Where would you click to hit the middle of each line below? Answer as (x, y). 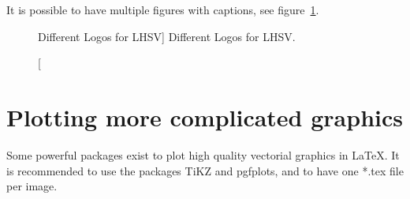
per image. (32, 186)
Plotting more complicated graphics (205, 116)
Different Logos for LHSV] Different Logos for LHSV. (167, 36)
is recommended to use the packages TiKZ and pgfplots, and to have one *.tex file (205, 170)
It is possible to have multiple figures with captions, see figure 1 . (163, 9)
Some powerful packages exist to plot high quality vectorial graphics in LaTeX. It (203, 154)
